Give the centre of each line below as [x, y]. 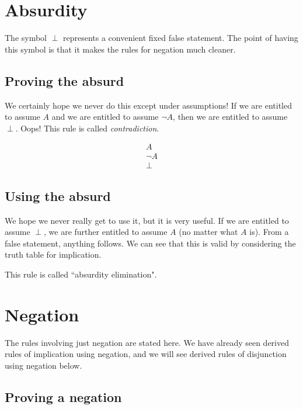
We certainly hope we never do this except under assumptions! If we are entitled [148, 105]
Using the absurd [58, 195]
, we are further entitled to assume [106, 232]
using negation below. [43, 365]
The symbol [26, 38]
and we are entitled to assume [105, 117]
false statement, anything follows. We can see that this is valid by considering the [150, 243]
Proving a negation [63, 396]
